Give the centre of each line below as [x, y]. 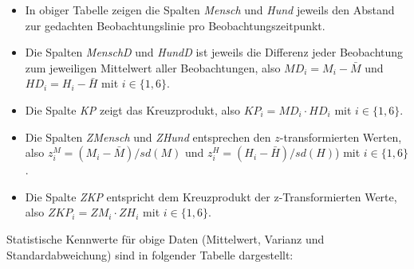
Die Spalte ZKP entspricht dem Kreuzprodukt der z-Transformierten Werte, [211, 196]
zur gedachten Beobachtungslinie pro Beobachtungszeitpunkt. [175, 25]
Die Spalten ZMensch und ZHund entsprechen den [148, 136]
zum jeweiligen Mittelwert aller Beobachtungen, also [153, 67]
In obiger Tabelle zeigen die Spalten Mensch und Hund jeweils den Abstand [210, 10]
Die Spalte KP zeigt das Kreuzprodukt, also [132, 109]
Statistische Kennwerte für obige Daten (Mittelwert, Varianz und [166, 238]
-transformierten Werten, [341, 136]
